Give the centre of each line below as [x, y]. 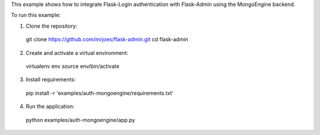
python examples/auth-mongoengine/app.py [81, 120]
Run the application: [50, 107]
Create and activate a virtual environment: [77, 52]
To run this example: [36, 15]
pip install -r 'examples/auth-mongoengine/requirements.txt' [100, 93]
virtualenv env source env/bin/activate [73, 66]
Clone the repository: [52, 26]
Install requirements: [51, 80]
